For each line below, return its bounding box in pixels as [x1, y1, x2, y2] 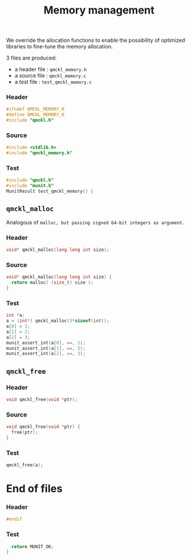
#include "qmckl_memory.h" [6, 150, 73, 156]
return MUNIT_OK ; [11, 544, 54, 549]
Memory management [43, 4, 155, 17]
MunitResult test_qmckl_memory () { [6, 188, 94, 194]
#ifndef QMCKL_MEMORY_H [6, 107, 65, 112]
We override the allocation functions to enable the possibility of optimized [6, 37, 186, 44]
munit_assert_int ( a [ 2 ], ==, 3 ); [6, 351, 85, 357]
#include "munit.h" [6, 183, 54, 189]
